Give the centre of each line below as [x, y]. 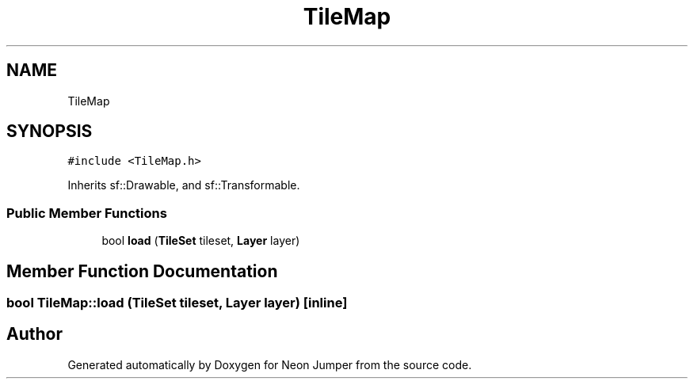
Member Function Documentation [142, 271]
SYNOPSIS [50, 132]
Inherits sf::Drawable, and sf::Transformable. [184, 185]
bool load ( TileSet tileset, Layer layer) [201, 241]
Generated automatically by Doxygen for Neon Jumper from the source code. [270, 364]
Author [34, 334]
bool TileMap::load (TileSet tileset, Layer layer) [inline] [177, 303]
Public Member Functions [87, 213]
